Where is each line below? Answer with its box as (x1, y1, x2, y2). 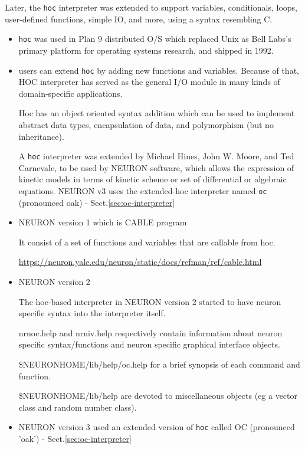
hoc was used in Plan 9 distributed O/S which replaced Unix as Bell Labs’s (18, 32, 291, 45)
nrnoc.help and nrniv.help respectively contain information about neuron (18, 326, 283, 339)
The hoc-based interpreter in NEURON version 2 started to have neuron (18, 295, 281, 307)
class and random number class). (18, 401, 137, 413)
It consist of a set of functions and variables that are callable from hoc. (18, 235, 276, 248)
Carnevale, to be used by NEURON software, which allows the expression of (18, 161, 294, 173)
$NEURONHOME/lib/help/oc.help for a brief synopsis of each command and (18, 358, 300, 370)
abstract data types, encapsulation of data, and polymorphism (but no (18, 118, 274, 130)
